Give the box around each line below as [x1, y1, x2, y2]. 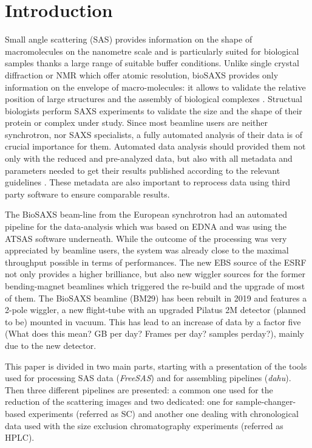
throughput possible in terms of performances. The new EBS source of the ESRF [5, 255, 307, 268]
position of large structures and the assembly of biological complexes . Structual [5, 92, 302, 105]
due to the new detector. [5, 339, 97, 351]
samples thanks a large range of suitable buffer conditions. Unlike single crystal [5, 57, 299, 69]
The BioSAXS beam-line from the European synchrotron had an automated [5, 208, 287, 221]
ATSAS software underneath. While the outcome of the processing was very [5, 232, 287, 244]
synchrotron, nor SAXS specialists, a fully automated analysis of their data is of [5, 128, 302, 140]
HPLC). [5, 431, 35, 444]
